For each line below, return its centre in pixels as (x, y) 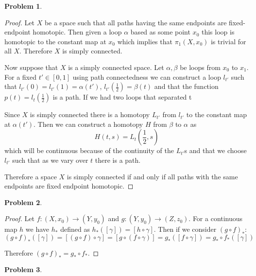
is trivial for (228, 41)
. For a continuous (216, 218)
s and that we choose (215, 150)
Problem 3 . (23, 269)
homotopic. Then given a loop (77, 32)
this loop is (218, 32)
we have (37, 229)
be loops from (200, 67)
